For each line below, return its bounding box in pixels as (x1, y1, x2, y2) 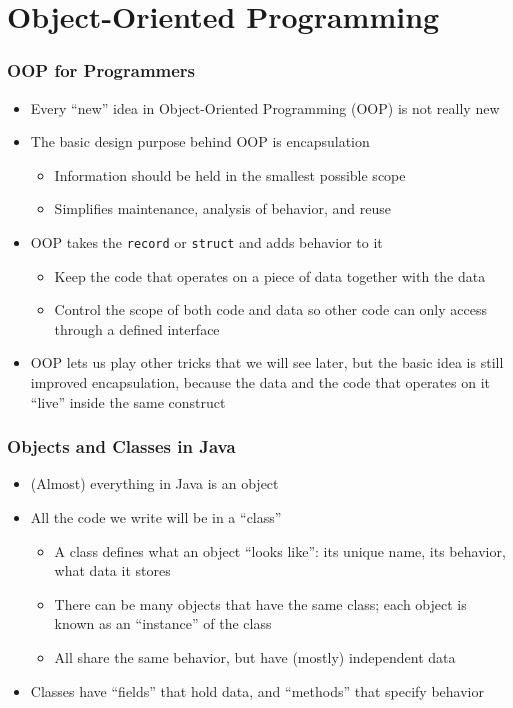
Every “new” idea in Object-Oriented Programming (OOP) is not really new (30, 97, 500, 118)
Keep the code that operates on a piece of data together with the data (54, 265, 486, 286)
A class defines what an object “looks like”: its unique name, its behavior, (54, 540, 506, 561)
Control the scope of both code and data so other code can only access (54, 299, 487, 320)
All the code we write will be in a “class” (30, 507, 282, 527)
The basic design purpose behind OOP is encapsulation (30, 131, 370, 152)
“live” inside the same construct (30, 391, 226, 412)
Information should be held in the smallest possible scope (54, 164, 406, 185)
